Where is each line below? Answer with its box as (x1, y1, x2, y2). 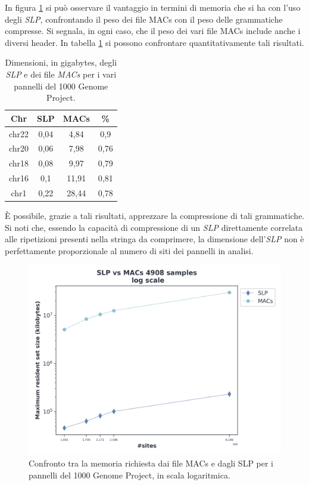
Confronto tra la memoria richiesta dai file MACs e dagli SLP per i (29, 457, 274, 469)
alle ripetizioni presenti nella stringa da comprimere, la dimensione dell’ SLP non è (5, 233, 304, 245)
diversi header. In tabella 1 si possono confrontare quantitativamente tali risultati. (5, 36, 304, 48)
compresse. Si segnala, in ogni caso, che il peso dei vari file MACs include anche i (5, 24, 301, 37)
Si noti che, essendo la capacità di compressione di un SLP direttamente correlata (5, 221, 303, 233)
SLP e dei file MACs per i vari (5, 67, 117, 80)
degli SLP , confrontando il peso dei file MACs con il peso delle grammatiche (5, 13, 283, 25)
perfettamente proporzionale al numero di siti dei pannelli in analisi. (5, 244, 254, 257)
